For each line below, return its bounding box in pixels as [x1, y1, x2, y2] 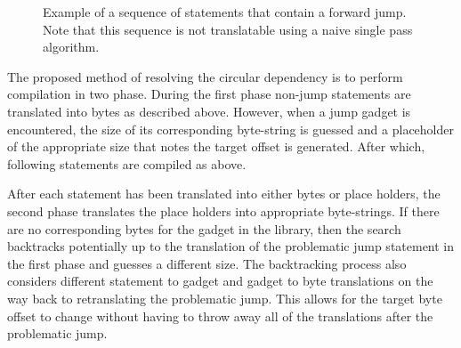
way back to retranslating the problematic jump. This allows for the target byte [7, 288, 442, 307]
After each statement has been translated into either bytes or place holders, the [7, 184, 441, 203]
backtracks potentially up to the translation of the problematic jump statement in [7, 237, 455, 255]
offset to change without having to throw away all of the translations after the [7, 306, 433, 325]
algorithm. [43, 37, 100, 56]
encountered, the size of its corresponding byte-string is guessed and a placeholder [7, 119, 454, 138]
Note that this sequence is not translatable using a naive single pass [43, 20, 413, 38]
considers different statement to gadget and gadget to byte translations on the [7, 271, 433, 290]
